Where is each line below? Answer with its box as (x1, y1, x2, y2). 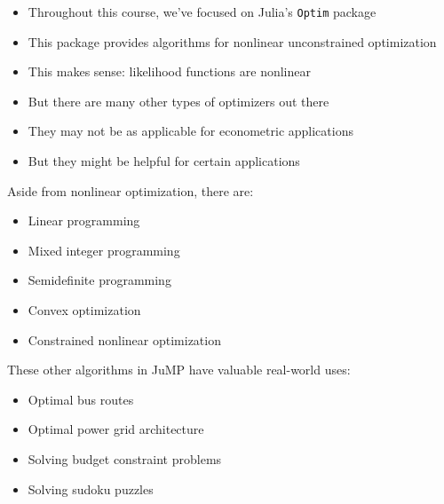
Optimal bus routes (28, 390, 134, 408)
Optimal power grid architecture (28, 420, 204, 438)
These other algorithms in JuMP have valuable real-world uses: (7, 360, 351, 379)
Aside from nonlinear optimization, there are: (7, 181, 254, 200)
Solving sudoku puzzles (28, 479, 154, 498)
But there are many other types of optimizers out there (28, 91, 329, 110)
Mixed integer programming (28, 240, 180, 259)
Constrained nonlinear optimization (28, 330, 221, 349)
